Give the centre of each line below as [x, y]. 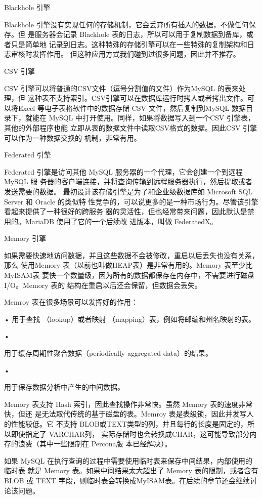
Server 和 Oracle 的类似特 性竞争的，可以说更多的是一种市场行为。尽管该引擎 [131, 201]
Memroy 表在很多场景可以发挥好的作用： [71, 302]
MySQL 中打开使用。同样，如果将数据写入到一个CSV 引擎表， [152, 118]
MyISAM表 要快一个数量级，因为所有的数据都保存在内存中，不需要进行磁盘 [129, 275]
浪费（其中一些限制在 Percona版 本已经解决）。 [95, 444]
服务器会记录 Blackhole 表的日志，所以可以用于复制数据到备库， [140, 34]
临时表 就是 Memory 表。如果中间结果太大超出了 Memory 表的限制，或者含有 [131, 470]
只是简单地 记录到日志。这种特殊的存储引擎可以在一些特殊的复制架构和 [129, 44]
